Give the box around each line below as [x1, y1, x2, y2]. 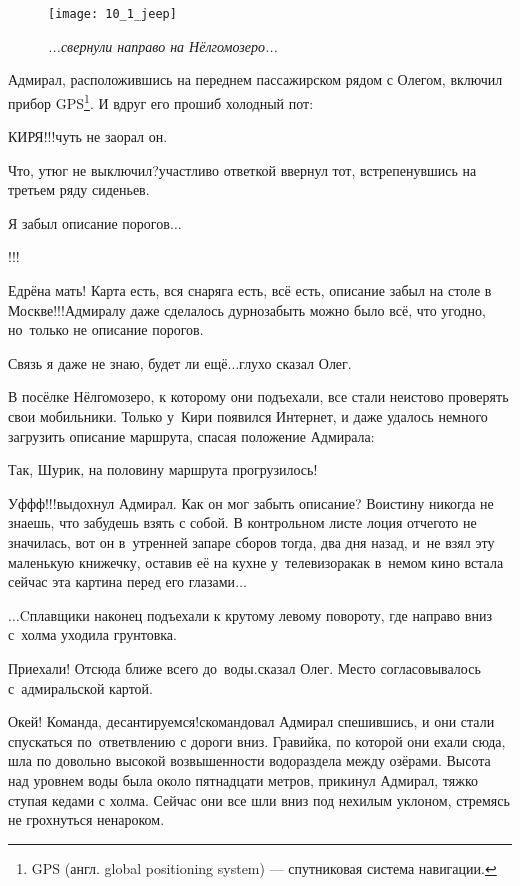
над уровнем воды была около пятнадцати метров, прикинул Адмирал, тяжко [8, 769, 479, 790]
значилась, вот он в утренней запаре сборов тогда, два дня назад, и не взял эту [8, 532, 495, 552]
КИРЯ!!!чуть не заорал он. [8, 126, 168, 147]
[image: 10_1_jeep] [48, 7, 177, 21]
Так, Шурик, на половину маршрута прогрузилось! [8, 459, 318, 480]
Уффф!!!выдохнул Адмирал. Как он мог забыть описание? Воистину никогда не [8, 492, 494, 513]
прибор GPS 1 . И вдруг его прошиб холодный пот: [8, 89, 314, 113]
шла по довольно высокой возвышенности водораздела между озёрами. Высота [8, 750, 491, 771]
